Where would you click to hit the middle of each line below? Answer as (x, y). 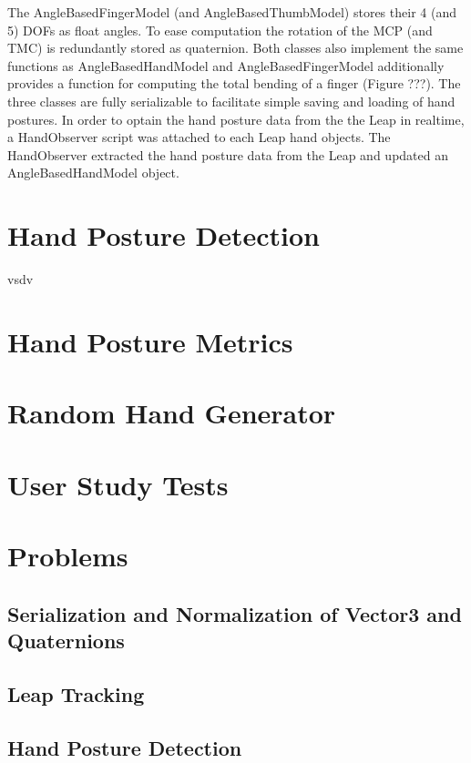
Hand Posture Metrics (150, 341)
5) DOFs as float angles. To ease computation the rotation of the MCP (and (220, 30)
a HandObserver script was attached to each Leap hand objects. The (199, 137)
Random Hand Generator (172, 413)
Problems (68, 555)
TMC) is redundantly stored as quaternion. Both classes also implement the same (235, 48)
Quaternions (66, 640)
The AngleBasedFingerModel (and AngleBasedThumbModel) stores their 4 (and (232, 12)
